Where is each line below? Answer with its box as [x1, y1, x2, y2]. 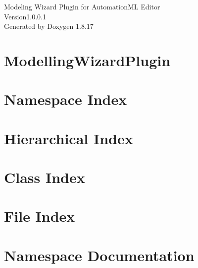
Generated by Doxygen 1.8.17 [4, 21, 94, 31]
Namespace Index [4, 89, 127, 109]
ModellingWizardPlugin [4, 50, 171, 70]
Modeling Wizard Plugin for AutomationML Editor [4, 1, 160, 11]
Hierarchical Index [4, 128, 133, 148]
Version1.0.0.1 [4, 11, 46, 21]
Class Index [4, 167, 85, 187]
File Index [4, 206, 75, 226]
